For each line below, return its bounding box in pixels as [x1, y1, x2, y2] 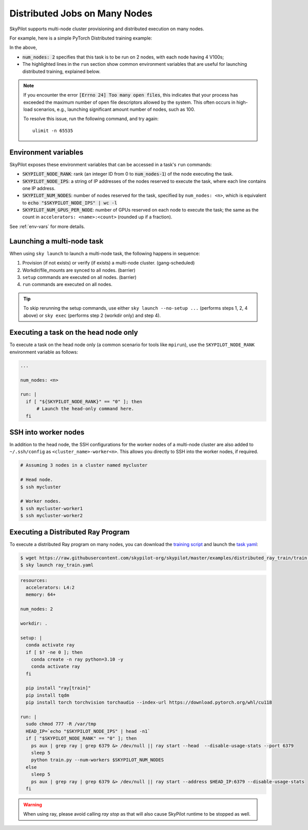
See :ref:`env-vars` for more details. [9, 223, 85, 230]
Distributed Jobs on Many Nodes [9, 8, 152, 19]
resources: [20, 577, 48, 583]
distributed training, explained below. [22, 68, 101, 74]
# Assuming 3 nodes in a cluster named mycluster [20, 462, 148, 468]
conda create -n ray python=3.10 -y [31, 656, 123, 662]
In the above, [9, 44, 37, 51]
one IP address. [22, 185, 56, 191]
